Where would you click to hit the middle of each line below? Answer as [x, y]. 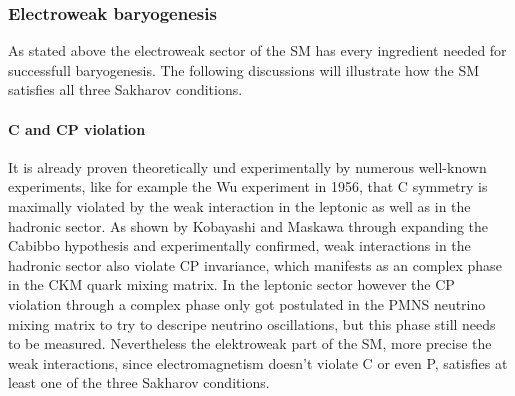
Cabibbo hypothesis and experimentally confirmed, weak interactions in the [239, 245]
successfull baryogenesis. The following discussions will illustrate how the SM [244, 69]
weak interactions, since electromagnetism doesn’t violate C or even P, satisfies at [258, 362]
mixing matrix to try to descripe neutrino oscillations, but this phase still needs [252, 323]
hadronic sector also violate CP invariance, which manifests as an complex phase [255, 264]
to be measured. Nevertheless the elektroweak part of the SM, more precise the [250, 343]
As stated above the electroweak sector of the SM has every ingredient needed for [257, 50]
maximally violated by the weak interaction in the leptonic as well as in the [239, 205]
